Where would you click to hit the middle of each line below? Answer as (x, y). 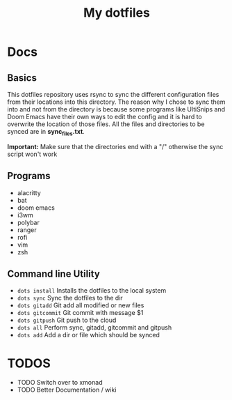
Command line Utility (54, 274)
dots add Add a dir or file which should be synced (88, 335)
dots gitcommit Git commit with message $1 (80, 313)
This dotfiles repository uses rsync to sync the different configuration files (113, 94)
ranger (27, 230)
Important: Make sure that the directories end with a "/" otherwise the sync (115, 146)
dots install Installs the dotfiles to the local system (92, 291)
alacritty (29, 192)
